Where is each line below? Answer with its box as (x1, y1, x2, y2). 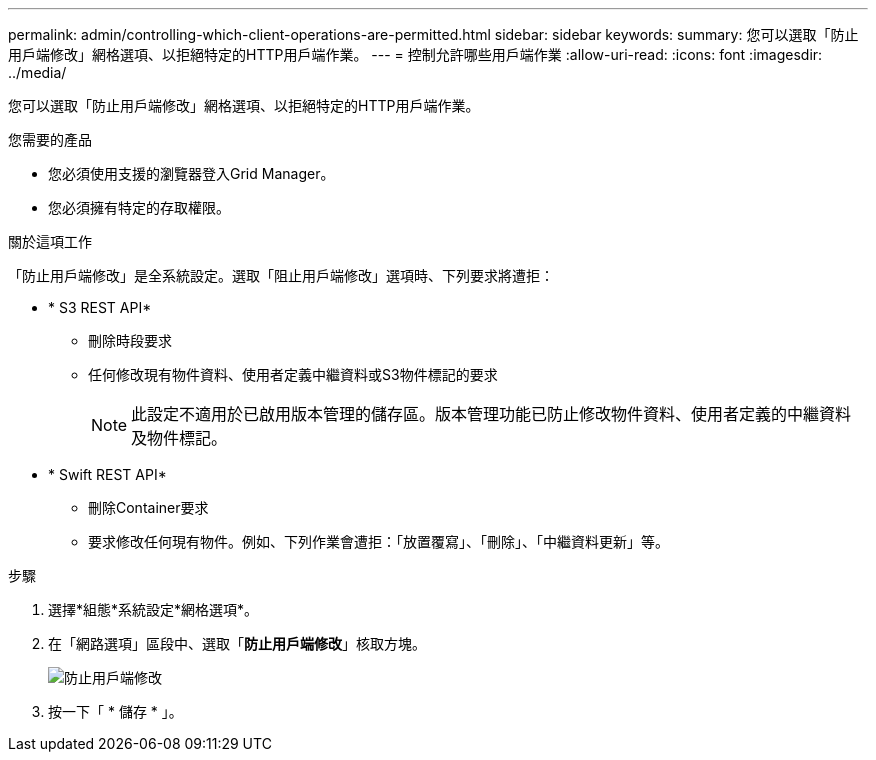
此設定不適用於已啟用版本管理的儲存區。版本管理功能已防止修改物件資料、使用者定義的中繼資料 (131, 404, 852, 424)
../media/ (8, 64, 67, 81)
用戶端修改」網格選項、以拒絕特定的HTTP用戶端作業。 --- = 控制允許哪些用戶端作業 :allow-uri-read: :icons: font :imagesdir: (8, 46, 823, 63)
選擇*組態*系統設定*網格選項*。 (48, 601, 259, 618)
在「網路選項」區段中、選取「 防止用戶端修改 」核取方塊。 (48, 635, 426, 652)
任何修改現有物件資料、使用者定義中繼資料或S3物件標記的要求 (88, 366, 498, 383)
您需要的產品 (8, 131, 92, 148)
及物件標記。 (131, 428, 228, 448)
